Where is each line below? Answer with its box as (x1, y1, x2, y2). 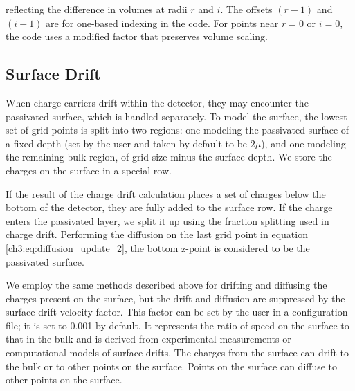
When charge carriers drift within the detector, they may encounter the (6, 95, 309, 109)
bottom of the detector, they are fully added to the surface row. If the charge (6, 200, 333, 215)
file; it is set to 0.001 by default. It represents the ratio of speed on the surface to (6, 318, 349, 332)
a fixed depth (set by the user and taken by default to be (6, 136, 248, 150)
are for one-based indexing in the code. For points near (46, 15, 279, 30)
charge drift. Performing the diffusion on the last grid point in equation (6, 227, 308, 242)
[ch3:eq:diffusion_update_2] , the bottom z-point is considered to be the (6, 240, 310, 255)
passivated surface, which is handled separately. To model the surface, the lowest (6, 109, 347, 123)
